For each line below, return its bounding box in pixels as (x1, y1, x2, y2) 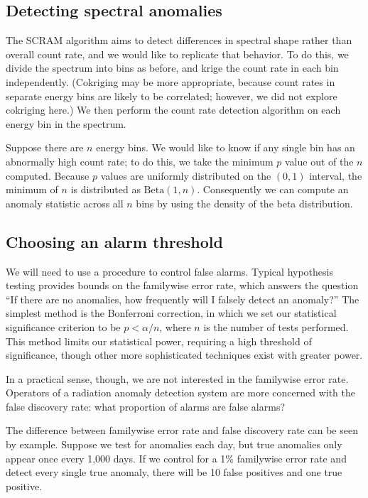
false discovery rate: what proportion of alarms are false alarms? (6, 399, 286, 413)
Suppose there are (6, 140, 84, 155)
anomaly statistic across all (6, 195, 124, 210)
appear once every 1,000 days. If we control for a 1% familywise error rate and (6, 450, 347, 465)
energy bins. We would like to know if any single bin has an (96, 140, 355, 155)
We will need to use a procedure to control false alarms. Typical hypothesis (6, 264, 333, 278)
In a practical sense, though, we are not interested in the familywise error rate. (6, 371, 349, 386)
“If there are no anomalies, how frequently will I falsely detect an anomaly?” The (6, 291, 359, 306)
